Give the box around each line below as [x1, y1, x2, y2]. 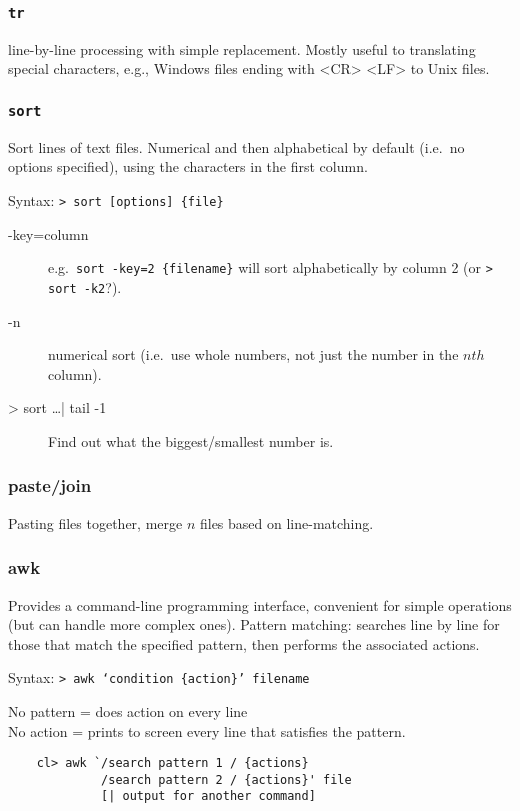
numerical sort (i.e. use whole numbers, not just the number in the [48, 344, 459, 365]
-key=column [8, 223, 89, 244]
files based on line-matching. [199, 512, 374, 533]
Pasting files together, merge [8, 512, 183, 533]
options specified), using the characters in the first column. [8, 156, 368, 177]
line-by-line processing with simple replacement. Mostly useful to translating [8, 38, 476, 59]
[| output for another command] [101, 789, 316, 804]
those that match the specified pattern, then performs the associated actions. [8, 633, 480, 654]
